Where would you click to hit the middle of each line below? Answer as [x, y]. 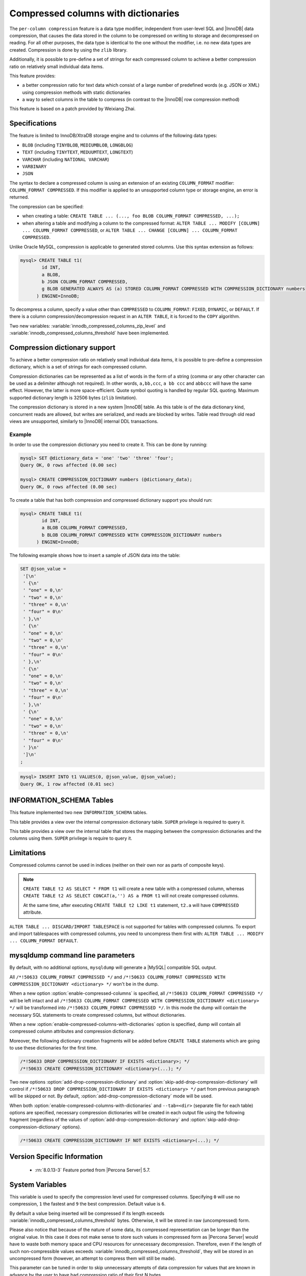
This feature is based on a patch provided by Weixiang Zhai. [72, 109]
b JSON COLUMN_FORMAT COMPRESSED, [85, 281]
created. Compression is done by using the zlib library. [68, 50]
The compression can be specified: [47, 206]
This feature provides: [33, 76]
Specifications [33, 123]
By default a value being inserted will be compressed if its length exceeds [87, 1213]
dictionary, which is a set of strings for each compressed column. [78, 367]
